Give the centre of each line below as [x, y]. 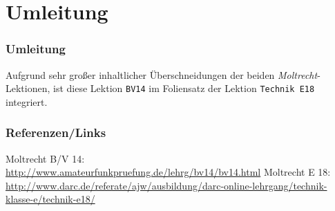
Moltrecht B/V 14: [45, 158]
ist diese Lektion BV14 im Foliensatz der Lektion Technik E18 [184, 88]
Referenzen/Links [56, 132]
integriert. [27, 101]
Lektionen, [28, 88]
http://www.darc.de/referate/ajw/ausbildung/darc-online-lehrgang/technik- [166, 185]
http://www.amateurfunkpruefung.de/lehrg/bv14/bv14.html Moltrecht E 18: [168, 172]
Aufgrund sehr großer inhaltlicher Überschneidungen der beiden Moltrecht [162, 74]
